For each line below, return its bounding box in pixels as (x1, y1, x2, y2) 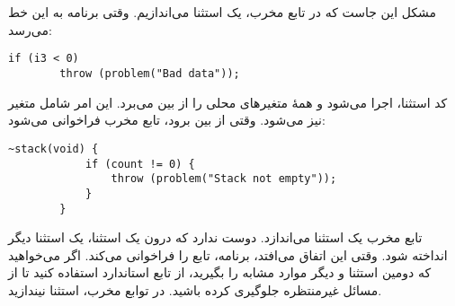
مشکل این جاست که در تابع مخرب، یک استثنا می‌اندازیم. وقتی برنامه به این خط (8, 3, 437, 22)
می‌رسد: (8, 20, 52, 39)
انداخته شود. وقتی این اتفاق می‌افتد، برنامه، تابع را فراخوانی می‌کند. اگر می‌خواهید (8, 245, 448, 264)
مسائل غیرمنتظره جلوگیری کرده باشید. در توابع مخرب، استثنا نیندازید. (8, 280, 382, 299)
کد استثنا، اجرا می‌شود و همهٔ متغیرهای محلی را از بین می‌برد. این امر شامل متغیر (8, 92, 448, 111)
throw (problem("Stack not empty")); (111, 172, 337, 186)
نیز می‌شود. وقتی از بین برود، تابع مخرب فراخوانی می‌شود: (8, 110, 326, 129)
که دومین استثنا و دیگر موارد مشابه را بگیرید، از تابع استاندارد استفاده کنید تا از (8, 263, 432, 282)
